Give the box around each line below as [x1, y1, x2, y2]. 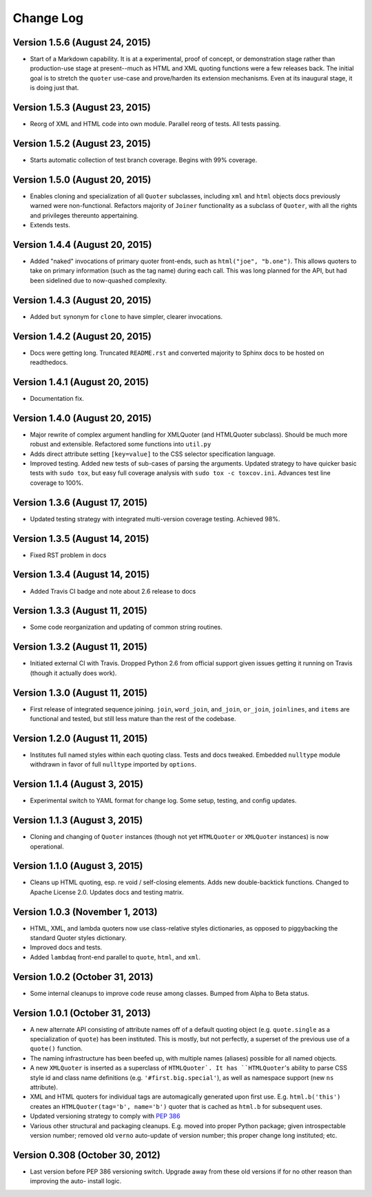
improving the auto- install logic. [30, 1177, 122, 1185]
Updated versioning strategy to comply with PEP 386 [30, 1112, 180, 1121]
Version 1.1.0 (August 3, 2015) [12, 860, 143, 872]
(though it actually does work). [30, 669, 117, 677]
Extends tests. [30, 221, 70, 229]
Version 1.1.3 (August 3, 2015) [12, 815, 143, 826]
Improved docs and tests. [30, 944, 103, 952]
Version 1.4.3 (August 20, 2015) [12, 294, 152, 306]
